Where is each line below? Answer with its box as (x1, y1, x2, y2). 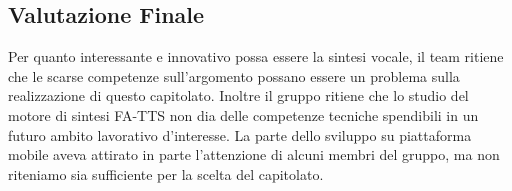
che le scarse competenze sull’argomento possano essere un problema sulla (8, 65, 460, 86)
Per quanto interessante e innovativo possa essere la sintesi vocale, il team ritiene (8, 46, 504, 67)
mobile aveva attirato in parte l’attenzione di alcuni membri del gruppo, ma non (8, 144, 500, 165)
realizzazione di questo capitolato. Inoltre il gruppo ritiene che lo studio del (8, 85, 469, 106)
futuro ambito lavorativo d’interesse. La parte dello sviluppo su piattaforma (8, 124, 472, 145)
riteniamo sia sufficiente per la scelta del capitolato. (8, 163, 324, 184)
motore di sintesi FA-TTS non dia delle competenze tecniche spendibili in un (8, 104, 479, 125)
